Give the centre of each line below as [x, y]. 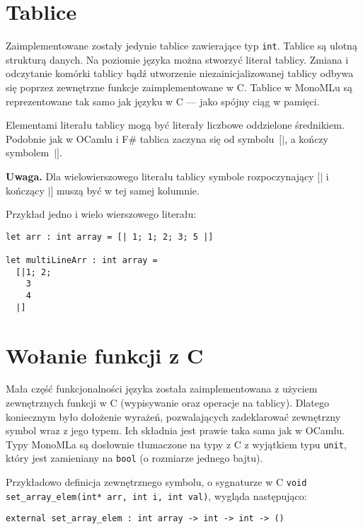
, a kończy [306, 138]
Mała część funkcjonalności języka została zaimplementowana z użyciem [162, 389]
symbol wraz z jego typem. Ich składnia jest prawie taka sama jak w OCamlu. [175, 430]
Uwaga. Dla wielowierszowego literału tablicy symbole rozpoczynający [160, 176]
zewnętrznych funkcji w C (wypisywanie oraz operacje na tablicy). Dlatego [167, 403]
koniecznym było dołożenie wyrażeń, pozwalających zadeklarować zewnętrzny [173, 416]
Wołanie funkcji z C [105, 355]
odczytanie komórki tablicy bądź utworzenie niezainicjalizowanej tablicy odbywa [180, 73]
